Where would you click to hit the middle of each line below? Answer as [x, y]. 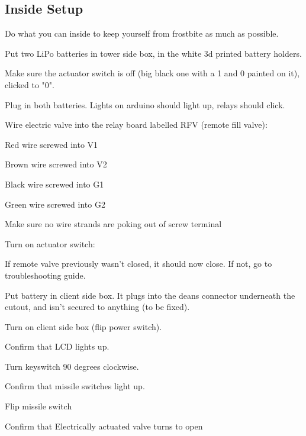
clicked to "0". [30, 84]
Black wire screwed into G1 [54, 184]
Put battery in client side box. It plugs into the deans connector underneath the [150, 295]
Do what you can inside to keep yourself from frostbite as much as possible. [142, 33]
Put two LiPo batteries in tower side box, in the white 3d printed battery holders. [153, 53]
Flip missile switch [38, 406]
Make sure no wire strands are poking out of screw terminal [113, 224]
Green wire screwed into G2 [55, 204]
